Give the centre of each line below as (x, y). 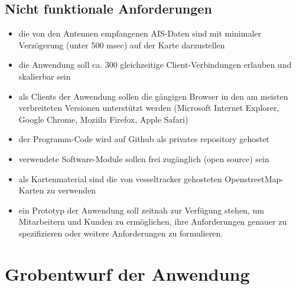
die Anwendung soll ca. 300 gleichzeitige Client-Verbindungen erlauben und (155, 65)
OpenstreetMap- (254, 178)
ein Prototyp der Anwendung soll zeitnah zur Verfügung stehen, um (141, 210)
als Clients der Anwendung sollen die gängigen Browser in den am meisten (153, 96)
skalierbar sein (45, 76)
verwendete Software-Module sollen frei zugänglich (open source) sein (144, 158)
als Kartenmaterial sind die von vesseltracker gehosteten (120, 178)
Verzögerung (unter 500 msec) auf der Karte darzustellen (122, 45)
